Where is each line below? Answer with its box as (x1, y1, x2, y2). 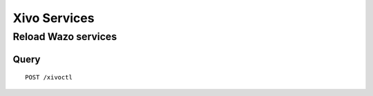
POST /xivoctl (25, 73, 73, 81)
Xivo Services (12, 10, 95, 26)
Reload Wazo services (12, 30, 117, 43)
